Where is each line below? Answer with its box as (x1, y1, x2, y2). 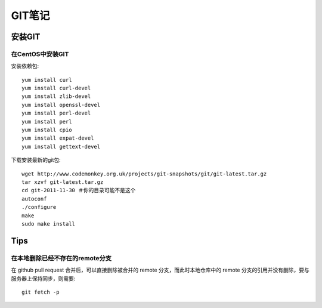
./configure (21, 204, 57, 211)
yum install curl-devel (21, 85, 91, 92)
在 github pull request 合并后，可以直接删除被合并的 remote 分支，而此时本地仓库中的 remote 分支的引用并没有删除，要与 (11, 266, 309, 274)
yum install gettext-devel (21, 143, 101, 150)
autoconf (21, 195, 47, 202)
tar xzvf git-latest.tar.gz (21, 179, 104, 185)
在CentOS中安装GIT (11, 50, 69, 58)
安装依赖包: (11, 63, 39, 70)
